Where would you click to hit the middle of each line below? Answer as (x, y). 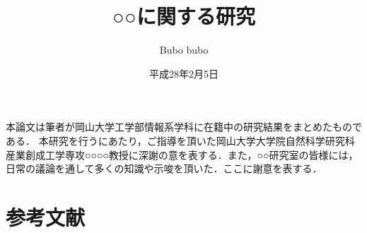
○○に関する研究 (184, 16)
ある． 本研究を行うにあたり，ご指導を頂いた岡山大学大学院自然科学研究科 (180, 140)
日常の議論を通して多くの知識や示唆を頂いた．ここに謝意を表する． (164, 168)
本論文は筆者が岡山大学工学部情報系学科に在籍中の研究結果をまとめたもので (184, 127)
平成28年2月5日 (184, 73)
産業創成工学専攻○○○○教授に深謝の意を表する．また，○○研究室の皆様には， (182, 154)
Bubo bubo (184, 50)
